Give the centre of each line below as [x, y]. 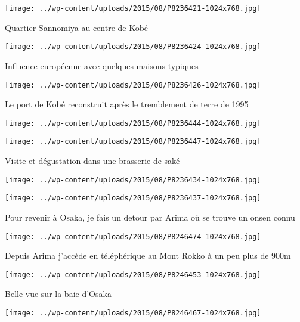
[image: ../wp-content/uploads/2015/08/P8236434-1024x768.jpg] [133, 180]
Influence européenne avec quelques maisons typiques [102, 65]
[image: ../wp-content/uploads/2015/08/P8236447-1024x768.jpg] [133, 142]
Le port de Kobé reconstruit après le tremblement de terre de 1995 [127, 104]
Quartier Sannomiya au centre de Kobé [77, 27]
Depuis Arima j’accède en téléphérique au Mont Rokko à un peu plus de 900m [148, 256]
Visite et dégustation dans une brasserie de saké [92, 161]
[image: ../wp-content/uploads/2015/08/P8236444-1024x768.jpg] [133, 123]
